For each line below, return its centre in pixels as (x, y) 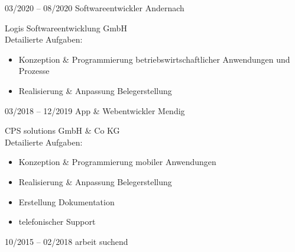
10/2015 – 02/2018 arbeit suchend (67, 241)
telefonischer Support (57, 222)
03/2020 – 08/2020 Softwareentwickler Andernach (95, 8)
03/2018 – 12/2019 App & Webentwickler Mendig (95, 110)
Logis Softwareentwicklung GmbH (66, 28)
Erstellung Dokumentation (67, 201)
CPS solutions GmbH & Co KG (62, 130)
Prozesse (34, 71)
